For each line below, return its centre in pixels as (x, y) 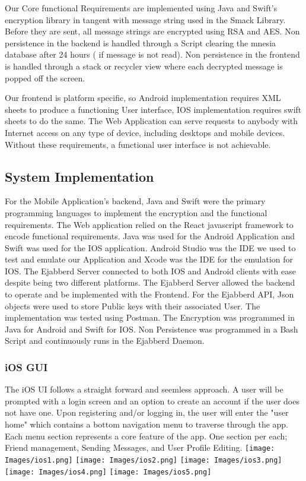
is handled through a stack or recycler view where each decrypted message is (144, 66)
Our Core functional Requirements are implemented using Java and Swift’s (141, 8)
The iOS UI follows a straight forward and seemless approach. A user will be (144, 389)
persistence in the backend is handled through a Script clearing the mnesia (141, 42)
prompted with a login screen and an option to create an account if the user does (152, 401)
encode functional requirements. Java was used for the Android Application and (150, 236)
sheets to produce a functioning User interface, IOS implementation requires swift (153, 109)
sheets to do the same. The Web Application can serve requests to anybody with (152, 121)
